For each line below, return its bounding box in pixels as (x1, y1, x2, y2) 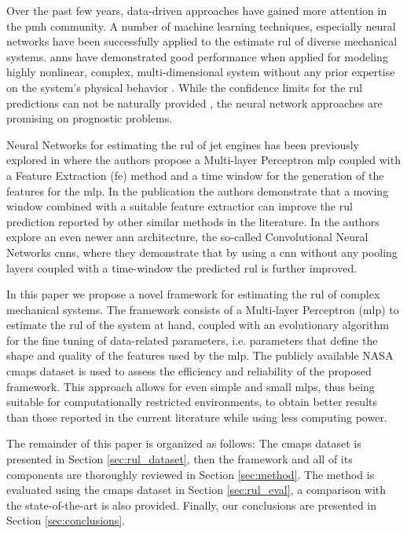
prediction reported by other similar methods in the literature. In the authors (6, 213, 379, 229)
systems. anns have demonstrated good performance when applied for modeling (6, 48, 388, 64)
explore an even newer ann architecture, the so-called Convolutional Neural (6, 229, 368, 245)
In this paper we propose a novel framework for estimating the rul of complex (6, 286, 380, 302)
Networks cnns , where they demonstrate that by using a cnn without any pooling (6, 243, 398, 260)
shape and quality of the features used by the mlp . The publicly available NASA (6, 347, 394, 364)
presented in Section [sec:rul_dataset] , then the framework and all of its (6, 451, 353, 467)
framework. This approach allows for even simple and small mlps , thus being (6, 378, 375, 394)
